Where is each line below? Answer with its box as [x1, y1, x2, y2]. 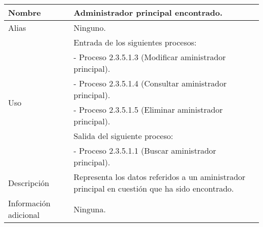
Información [8, 197, 51, 209]
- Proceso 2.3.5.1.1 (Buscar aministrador [73, 145, 216, 156]
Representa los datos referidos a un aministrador [73, 171, 246, 183]
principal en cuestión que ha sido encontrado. [73, 183, 234, 194]
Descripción [8, 176, 50, 189]
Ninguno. [73, 22, 106, 33]
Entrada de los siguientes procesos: [73, 36, 197, 48]
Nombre [8, 7, 41, 18]
